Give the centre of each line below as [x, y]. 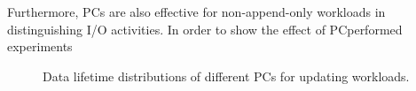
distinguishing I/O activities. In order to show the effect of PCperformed [205, 29]
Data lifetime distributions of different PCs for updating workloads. [226, 76]
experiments [40, 46]
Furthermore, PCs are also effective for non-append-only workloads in [196, 11]
